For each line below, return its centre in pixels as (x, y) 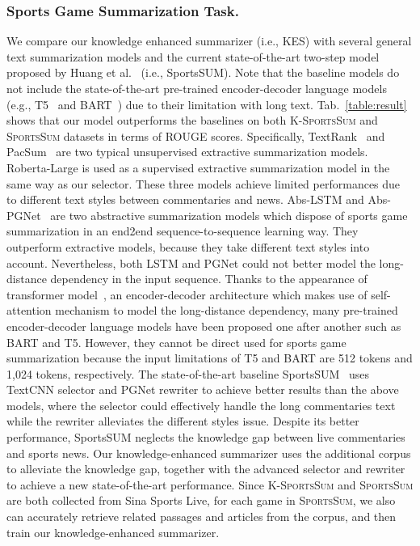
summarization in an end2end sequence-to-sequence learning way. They (183, 231)
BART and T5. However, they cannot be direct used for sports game (176, 342)
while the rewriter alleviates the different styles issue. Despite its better (183, 421)
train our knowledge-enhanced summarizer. (113, 532)
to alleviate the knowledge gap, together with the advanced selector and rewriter (206, 469)
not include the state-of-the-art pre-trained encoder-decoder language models (197, 88)
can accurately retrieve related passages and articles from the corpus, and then (202, 516)
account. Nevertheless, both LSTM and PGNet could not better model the (191, 262)
